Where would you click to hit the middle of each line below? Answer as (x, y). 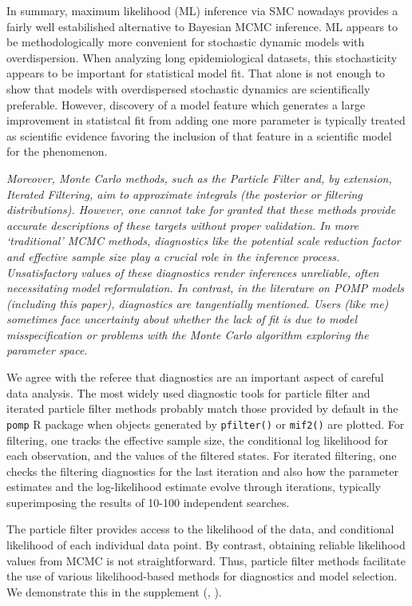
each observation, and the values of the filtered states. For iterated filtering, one (202, 455)
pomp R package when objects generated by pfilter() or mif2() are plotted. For (206, 424)
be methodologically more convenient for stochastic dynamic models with (186, 42)
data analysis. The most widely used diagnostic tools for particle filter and (188, 392)
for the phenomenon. (57, 151)
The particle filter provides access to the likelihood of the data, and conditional (200, 529)
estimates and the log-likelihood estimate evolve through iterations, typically (194, 487)
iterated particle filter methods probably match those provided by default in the (202, 408)
